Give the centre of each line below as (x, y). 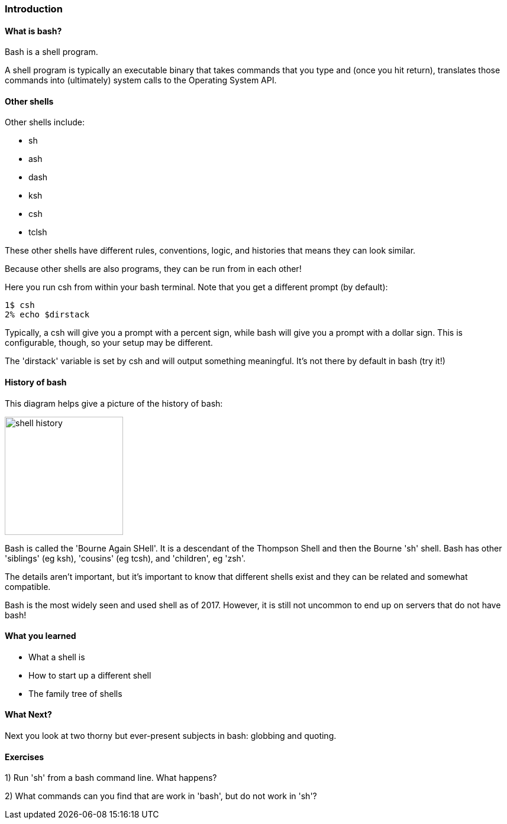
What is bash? (33, 31)
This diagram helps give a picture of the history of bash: (114, 403)
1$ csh (20, 305)
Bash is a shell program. (51, 52)
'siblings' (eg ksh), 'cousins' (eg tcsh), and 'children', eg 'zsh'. (125, 558)
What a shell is (57, 657)
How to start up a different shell (90, 675)
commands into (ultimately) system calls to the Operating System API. (141, 80)
